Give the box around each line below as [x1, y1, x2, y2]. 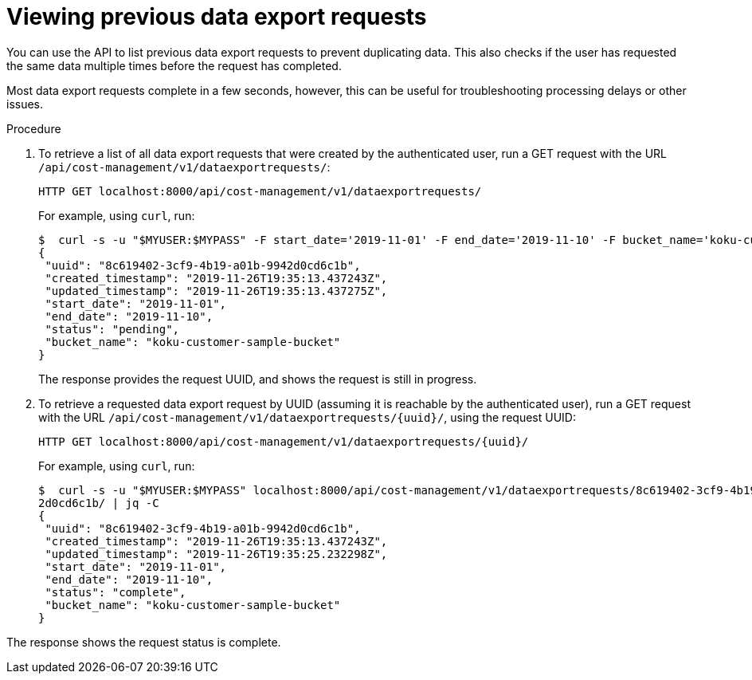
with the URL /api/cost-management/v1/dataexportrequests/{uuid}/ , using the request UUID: [38, 410, 576, 424]
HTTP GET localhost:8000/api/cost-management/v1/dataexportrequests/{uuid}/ [38, 434, 529, 448]
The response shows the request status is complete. [6, 635, 281, 649]
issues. [6, 96, 44, 111]
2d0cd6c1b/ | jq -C [38, 496, 159, 509]
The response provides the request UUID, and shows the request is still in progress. [38, 371, 477, 386]
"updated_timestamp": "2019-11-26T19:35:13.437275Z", [45, 284, 388, 297]
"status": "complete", [45, 585, 186, 599]
